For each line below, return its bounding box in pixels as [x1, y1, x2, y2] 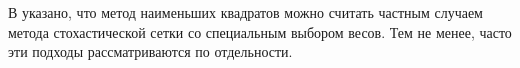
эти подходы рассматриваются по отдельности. [8, 41, 293, 62]
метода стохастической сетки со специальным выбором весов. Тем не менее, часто [8, 21, 512, 42]
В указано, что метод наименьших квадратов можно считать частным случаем [8, 2, 483, 22]
